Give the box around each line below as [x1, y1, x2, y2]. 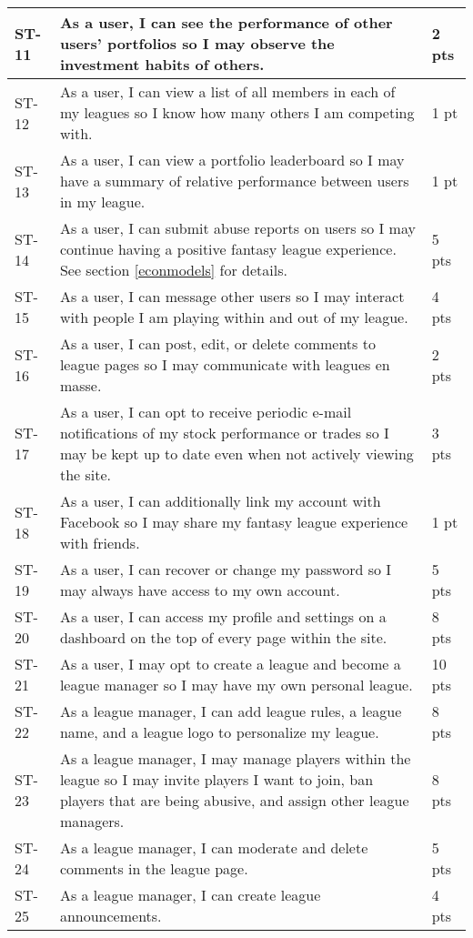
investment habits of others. [59, 54, 265, 75]
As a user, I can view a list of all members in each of [59, 81, 396, 102]
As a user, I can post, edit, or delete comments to [59, 333, 376, 354]
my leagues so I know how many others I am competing [59, 102, 415, 123]
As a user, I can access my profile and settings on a [59, 606, 387, 627]
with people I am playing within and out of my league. [59, 307, 408, 328]
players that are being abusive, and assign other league [59, 790, 409, 811]
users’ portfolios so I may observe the [59, 33, 335, 54]
